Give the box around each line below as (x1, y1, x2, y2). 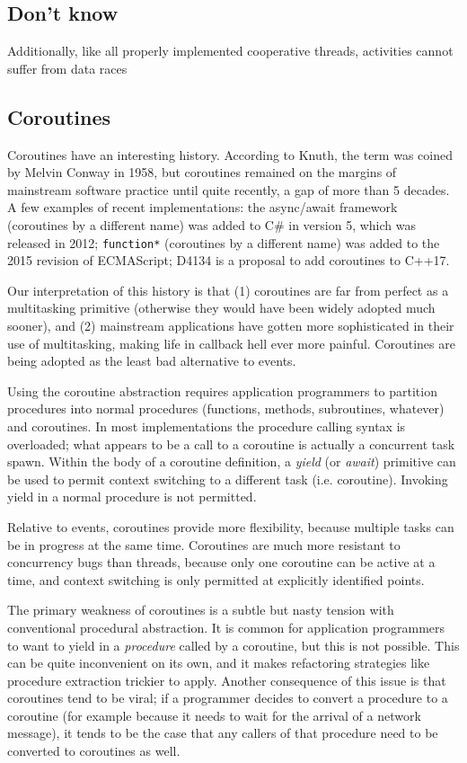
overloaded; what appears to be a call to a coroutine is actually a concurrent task (7, 434, 455, 453)
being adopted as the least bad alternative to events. (7, 351, 296, 370)
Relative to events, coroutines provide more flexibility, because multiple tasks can (7, 517, 454, 536)
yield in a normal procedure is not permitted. (7, 487, 257, 506)
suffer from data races (7, 58, 128, 77)
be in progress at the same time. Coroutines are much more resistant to (7, 535, 401, 554)
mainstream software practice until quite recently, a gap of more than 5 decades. (7, 180, 450, 199)
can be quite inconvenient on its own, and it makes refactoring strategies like (7, 653, 430, 672)
